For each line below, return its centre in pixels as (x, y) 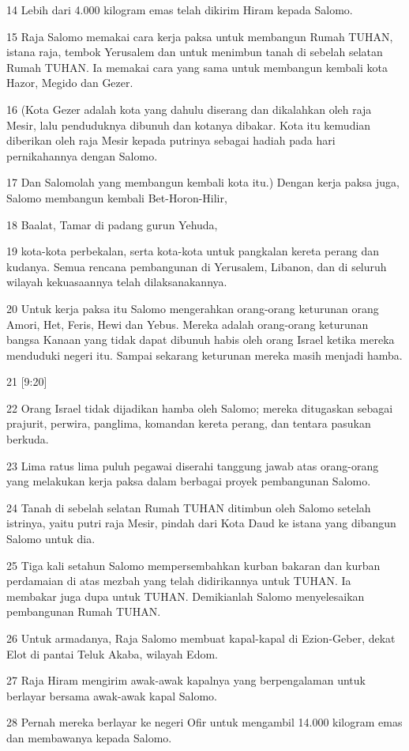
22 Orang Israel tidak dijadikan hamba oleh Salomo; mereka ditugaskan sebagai (200, 408)
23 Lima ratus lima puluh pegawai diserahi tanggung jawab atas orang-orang (193, 465)
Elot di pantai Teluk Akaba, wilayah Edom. (112, 653)
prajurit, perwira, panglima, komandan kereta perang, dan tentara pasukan (189, 423)
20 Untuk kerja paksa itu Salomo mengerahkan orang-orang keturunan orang (193, 308)
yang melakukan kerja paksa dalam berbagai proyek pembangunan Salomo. (189, 481)
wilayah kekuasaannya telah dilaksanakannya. (117, 282)
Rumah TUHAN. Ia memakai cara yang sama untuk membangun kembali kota (197, 67)
